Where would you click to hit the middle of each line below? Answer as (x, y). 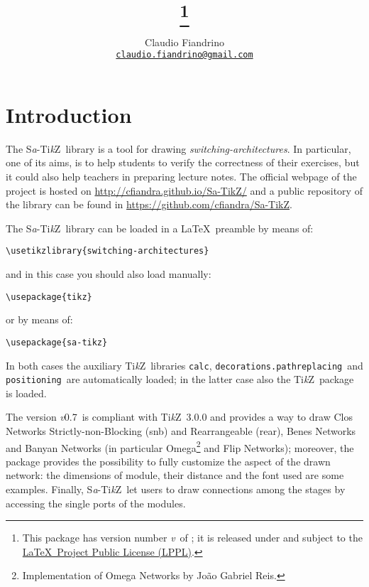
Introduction (69, 114)
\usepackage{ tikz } (49, 297)
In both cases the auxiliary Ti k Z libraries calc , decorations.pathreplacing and (184, 365)
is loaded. (26, 393)
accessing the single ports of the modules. (96, 503)
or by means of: (39, 319)
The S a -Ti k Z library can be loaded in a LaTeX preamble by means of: (160, 228)
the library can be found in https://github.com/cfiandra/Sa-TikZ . (149, 204)
